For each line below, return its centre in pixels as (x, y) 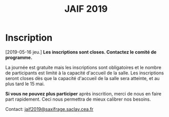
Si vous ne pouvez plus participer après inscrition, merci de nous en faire (83, 93)
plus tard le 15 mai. (25, 84)
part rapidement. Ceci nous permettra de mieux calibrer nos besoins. (78, 99)
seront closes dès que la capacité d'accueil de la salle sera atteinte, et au (82, 78)
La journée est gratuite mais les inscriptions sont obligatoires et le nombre (83, 67)
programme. (19, 57)
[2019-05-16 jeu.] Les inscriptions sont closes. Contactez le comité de (81, 52)
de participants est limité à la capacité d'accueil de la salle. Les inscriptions (84, 73)
